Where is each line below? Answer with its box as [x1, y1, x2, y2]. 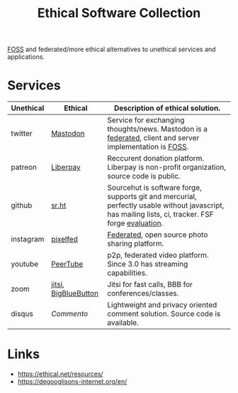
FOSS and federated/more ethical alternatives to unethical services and [7, 45, 216, 54]
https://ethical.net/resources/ [17, 370, 104, 378]
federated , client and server [107, 133, 200, 143]
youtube [11, 259, 39, 269]
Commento [50, 309, 89, 319]
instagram [11, 235, 45, 244]
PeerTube [50, 259, 84, 269]
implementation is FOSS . [107, 142, 189, 152]
